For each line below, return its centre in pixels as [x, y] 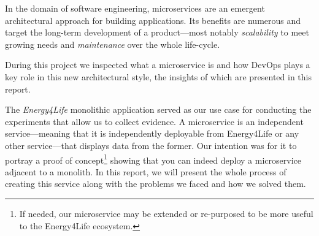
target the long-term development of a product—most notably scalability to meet [157, 32]
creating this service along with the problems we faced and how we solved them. [156, 184]
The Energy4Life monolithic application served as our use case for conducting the [158, 109]
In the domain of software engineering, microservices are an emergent [135, 8]
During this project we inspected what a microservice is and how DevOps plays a [158, 65]
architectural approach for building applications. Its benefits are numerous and [153, 20]
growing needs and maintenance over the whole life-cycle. [113, 44]
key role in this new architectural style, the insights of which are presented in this [158, 76]
